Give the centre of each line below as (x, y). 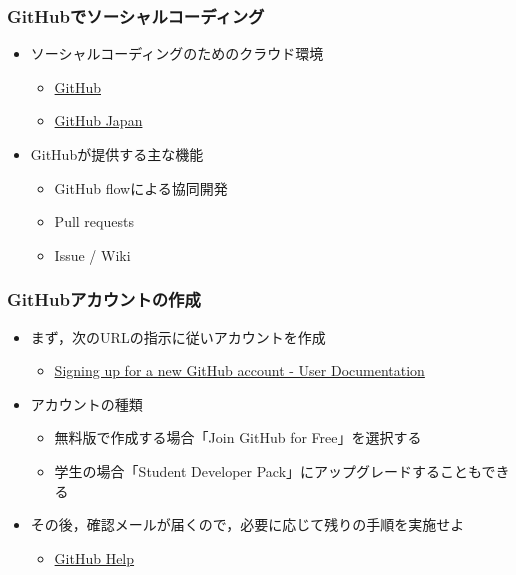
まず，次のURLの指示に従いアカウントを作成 (178, 336)
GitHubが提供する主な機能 (117, 154)
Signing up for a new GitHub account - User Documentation (239, 370)
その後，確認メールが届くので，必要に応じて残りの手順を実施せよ (247, 524)
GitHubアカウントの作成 (104, 299)
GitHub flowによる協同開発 (141, 187)
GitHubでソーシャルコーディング (136, 15)
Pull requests (94, 221)
